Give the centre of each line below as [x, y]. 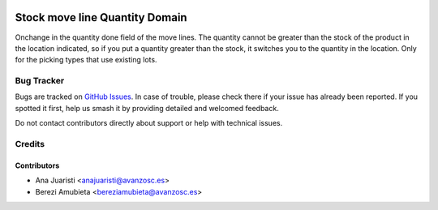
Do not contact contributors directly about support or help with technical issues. [149, 123]
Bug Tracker [40, 81]
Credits [30, 144]
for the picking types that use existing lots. [86, 60]
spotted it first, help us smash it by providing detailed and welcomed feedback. [147, 108]
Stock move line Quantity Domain [101, 17]
